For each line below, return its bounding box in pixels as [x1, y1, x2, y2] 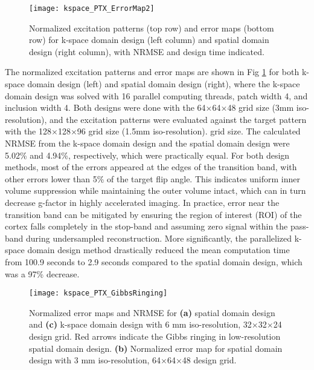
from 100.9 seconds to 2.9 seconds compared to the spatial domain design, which [5, 255, 303, 268]
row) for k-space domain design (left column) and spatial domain [29, 33, 269, 46]
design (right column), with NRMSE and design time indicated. [29, 45, 264, 58]
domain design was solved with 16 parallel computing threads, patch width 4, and [5, 89, 308, 102]
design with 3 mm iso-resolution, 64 [29, 354, 161, 366]
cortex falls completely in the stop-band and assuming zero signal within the [5, 220, 288, 233]
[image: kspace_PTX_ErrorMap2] [29, 4, 155, 13]
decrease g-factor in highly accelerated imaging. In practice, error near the [5, 196, 280, 208]
